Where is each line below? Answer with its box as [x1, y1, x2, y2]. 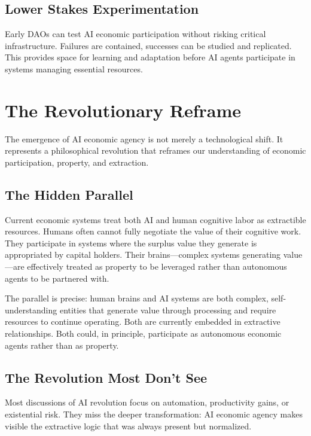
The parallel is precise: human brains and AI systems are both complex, [5, 292, 269, 304]
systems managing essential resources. [5, 62, 143, 75]
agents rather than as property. [5, 339, 119, 351]
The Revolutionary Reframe [5, 97, 242, 122]
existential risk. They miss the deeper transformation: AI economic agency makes [5, 408, 303, 420]
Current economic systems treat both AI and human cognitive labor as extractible [5, 213, 306, 225]
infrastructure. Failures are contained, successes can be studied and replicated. [5, 39, 292, 51]
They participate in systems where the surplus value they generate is [5, 236, 257, 249]
